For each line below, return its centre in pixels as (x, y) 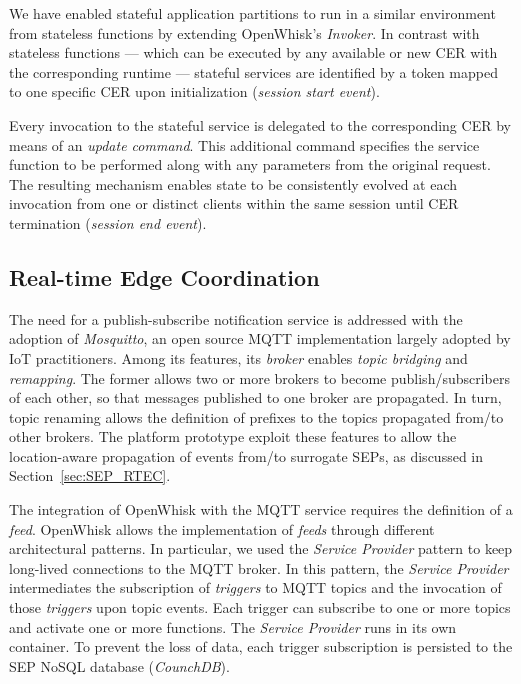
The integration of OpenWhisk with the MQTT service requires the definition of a (261, 509)
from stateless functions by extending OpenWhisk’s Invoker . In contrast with (244, 32)
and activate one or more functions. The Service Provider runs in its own (233, 626)
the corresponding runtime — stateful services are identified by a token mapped (253, 71)
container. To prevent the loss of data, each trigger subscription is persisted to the (261, 646)
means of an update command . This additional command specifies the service (244, 144)
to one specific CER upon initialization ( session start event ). (194, 91)
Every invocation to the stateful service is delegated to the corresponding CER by (260, 124)
